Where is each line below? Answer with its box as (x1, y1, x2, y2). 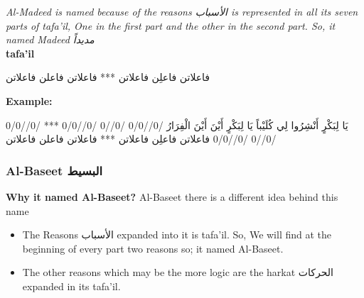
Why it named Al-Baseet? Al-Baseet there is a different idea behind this (6, 189, 338, 204)
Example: (6, 93, 53, 108)
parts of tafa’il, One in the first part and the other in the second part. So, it (6, 18, 336, 33)
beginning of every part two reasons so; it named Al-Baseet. (22, 241, 284, 255)
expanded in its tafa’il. (22, 278, 121, 293)
